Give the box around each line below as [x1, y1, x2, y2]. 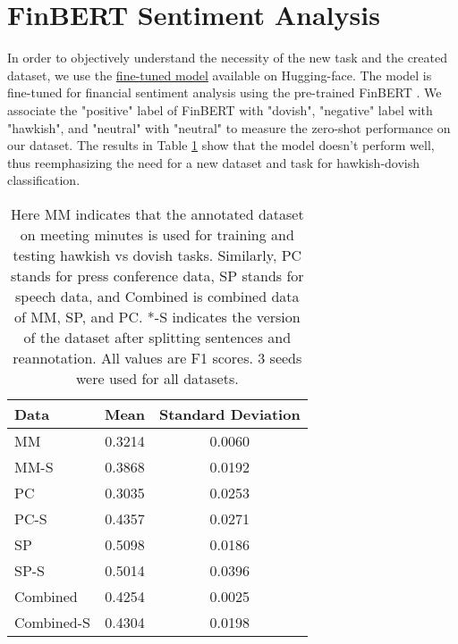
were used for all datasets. [75, 367, 239, 389]
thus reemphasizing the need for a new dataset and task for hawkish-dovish [7, 153, 420, 171]
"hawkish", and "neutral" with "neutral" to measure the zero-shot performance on [7, 118, 451, 137]
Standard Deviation [158, 403, 301, 424]
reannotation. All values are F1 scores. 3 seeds [13, 347, 302, 368]
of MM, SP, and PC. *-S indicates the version [13, 305, 301, 327]
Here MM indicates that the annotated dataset [10, 203, 304, 224]
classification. [7, 171, 81, 189]
